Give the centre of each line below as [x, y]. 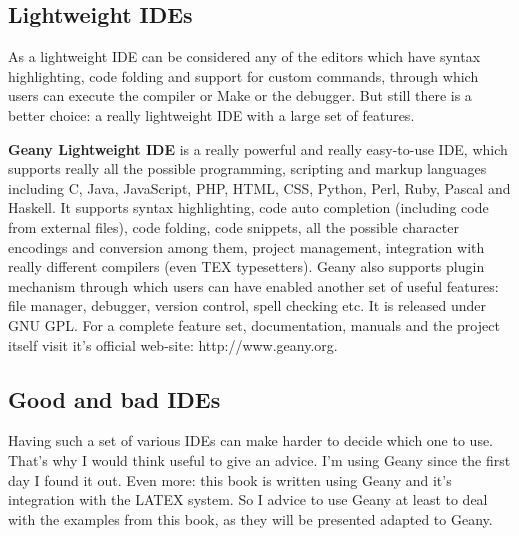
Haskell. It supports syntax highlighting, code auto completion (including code [248, 207]
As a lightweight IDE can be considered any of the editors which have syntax [244, 56]
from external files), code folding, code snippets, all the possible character [233, 226]
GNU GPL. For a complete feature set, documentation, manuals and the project [254, 324]
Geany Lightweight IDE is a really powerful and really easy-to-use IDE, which [258, 148]
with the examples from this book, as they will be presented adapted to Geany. [250, 518]
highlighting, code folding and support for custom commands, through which [243, 75]
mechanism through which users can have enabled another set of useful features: [253, 285]
